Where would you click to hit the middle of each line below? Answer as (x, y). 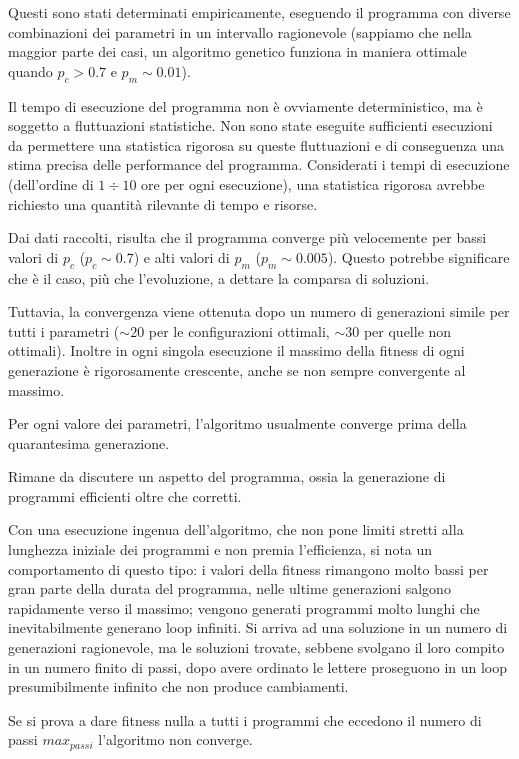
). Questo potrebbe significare (418, 256)
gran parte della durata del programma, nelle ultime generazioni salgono (229, 588)
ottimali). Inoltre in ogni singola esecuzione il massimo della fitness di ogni (236, 350)
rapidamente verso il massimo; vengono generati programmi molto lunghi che (244, 607)
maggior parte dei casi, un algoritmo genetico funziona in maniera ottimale (237, 51)
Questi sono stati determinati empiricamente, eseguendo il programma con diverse (259, 12)
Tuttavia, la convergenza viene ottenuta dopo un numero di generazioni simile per (259, 311)
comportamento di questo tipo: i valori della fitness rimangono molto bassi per (248, 568)
